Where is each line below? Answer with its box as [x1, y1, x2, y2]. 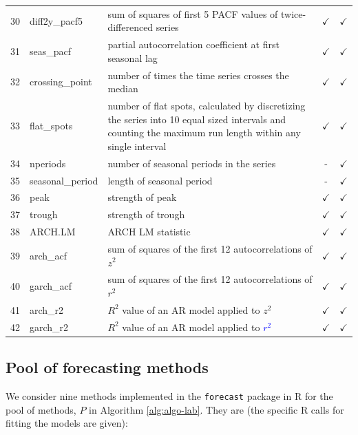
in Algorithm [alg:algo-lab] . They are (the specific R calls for [89, 402, 344, 416]
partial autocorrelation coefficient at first [107, 37, 280, 52]
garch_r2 [30, 319, 69, 334]
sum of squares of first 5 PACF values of [107, 6, 278, 21]
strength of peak [107, 190, 177, 204]
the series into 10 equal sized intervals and [107, 112, 286, 126]
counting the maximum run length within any [107, 125, 301, 140]
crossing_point [30, 74, 92, 89]
